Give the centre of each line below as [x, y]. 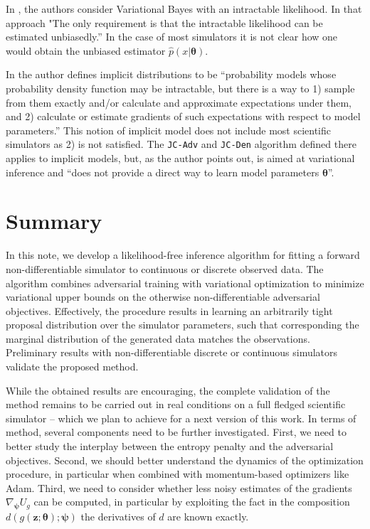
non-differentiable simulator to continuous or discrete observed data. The [165, 268]
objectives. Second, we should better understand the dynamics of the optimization [185, 460]
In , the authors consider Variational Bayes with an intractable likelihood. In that [184, 9]
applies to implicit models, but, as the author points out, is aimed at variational [180, 158]
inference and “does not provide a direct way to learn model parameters [163, 172]
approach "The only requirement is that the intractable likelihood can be [164, 22]
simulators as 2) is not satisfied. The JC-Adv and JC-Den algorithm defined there [181, 144]
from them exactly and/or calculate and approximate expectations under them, [179, 102]
